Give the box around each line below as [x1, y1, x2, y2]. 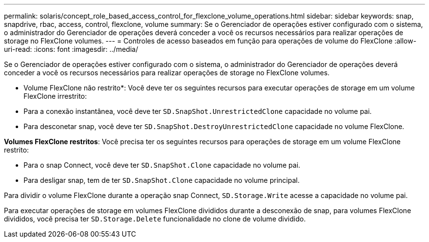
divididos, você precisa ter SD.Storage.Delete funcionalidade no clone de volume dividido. [4, 215, 306, 223]
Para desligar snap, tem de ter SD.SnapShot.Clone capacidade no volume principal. [24, 176, 300, 184]
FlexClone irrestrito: [24, 92, 87, 100]
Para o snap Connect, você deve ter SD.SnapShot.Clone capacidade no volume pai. [24, 161, 301, 169]
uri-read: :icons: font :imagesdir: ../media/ [4, 45, 138, 53]
